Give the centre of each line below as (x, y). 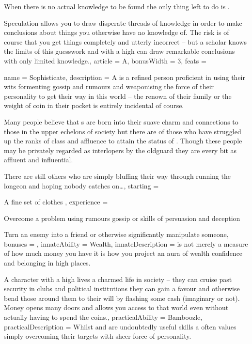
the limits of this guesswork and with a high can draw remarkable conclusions (119, 51)
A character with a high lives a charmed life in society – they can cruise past (118, 279)
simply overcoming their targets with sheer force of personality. (98, 336)
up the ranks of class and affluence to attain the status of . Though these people (123, 141)
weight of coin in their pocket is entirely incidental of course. (94, 105)
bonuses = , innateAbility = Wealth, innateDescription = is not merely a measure (126, 243)
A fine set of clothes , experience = (56, 202)
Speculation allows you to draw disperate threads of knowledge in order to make (123, 23)
